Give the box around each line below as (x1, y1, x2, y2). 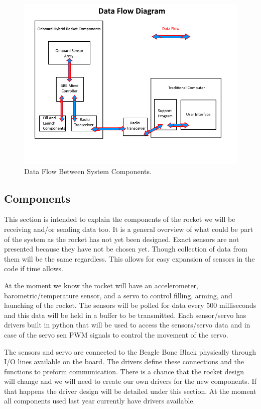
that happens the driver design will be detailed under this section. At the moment (4, 385, 256, 396)
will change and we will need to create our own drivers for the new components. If (4, 376, 256, 386)
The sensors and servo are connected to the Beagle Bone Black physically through (4, 346, 256, 357)
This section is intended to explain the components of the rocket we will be (4, 214, 235, 224)
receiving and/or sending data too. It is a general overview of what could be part (4, 223, 253, 234)
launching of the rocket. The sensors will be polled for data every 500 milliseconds (4, 300, 256, 310)
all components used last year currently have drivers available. (4, 395, 195, 406)
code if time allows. (4, 263, 63, 274)
